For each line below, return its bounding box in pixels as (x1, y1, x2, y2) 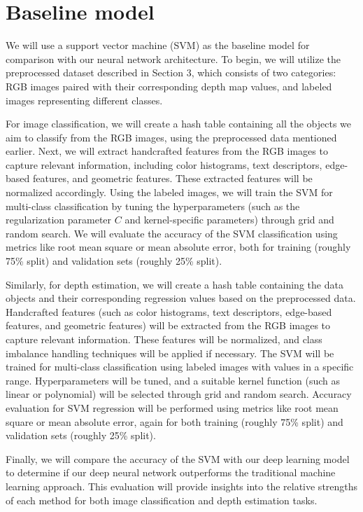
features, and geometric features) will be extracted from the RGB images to (6, 318, 331, 333)
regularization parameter (6, 212, 112, 227)
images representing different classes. (6, 92, 163, 107)
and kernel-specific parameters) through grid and (124, 212, 334, 227)
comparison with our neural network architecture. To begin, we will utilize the (6, 51, 341, 66)
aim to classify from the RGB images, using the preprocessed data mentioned (6, 130, 337, 144)
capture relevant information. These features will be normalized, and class (6, 332, 322, 346)
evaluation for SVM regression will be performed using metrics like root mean (6, 400, 339, 415)
